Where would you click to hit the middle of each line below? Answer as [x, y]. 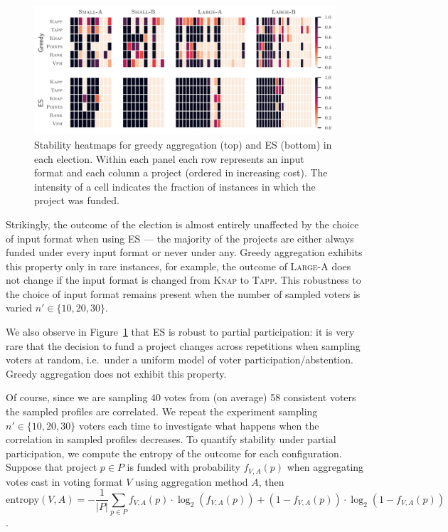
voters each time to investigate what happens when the [199, 425]
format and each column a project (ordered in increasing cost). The [181, 172]
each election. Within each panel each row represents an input [169, 158]
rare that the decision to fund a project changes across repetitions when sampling [183, 345]
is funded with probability [183, 467]
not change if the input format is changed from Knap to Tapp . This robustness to [183, 280]
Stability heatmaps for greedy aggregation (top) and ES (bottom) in [183, 144]
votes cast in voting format [64, 481]
